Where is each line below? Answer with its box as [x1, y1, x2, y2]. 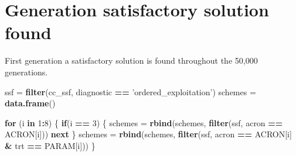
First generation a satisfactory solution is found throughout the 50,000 [5, 54, 258, 67]
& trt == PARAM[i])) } [5, 139, 96, 151]
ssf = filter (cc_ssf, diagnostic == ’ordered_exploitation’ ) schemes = [5, 85, 256, 98]
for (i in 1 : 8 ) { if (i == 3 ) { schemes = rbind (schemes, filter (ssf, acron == [5, 116, 283, 129]
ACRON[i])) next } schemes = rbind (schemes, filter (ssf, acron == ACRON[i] [5, 128, 292, 140]
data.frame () [5, 97, 56, 109]
